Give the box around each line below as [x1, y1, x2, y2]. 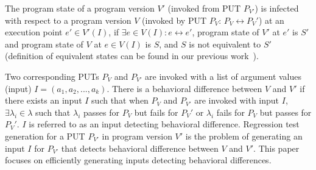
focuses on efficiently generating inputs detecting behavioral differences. [5, 154, 272, 166]
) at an [258, 13, 284, 26]
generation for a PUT [5, 129, 85, 142]
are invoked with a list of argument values [145, 69, 302, 82]
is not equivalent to [189, 37, 261, 50]
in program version [102, 129, 172, 142]
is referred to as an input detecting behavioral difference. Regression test [29, 118, 300, 130]
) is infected [255, 2, 299, 14]
